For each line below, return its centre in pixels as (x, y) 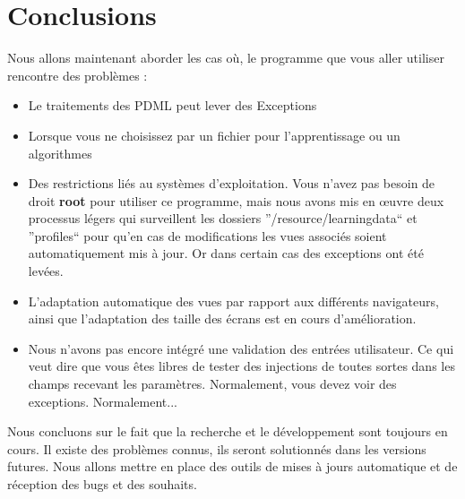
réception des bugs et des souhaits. (102, 484)
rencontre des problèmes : (77, 75)
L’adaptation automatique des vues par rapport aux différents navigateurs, (233, 301)
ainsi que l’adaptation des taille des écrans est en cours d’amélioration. (222, 318)
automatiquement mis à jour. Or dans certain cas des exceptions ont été (226, 253)
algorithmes (60, 153)
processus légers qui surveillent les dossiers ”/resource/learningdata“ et (223, 218)
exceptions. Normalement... (103, 401)
